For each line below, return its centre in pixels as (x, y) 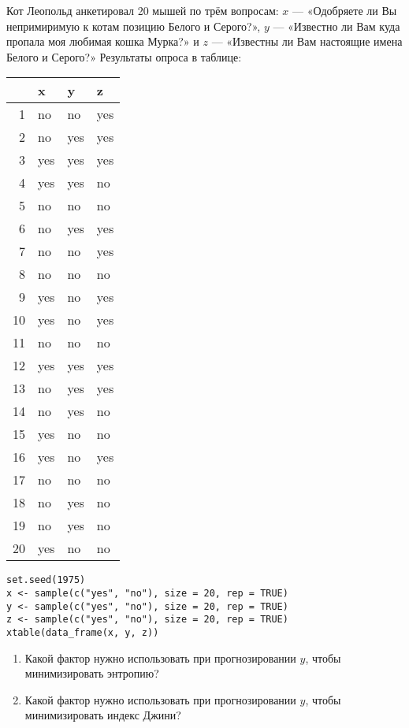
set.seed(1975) (46, 580)
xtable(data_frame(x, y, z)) (83, 633)
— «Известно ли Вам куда (336, 26)
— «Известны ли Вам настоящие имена (307, 41)
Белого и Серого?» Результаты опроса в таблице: (124, 56)
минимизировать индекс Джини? (103, 715)
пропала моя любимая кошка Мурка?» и (103, 41)
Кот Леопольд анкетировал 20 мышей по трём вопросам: (143, 10)
